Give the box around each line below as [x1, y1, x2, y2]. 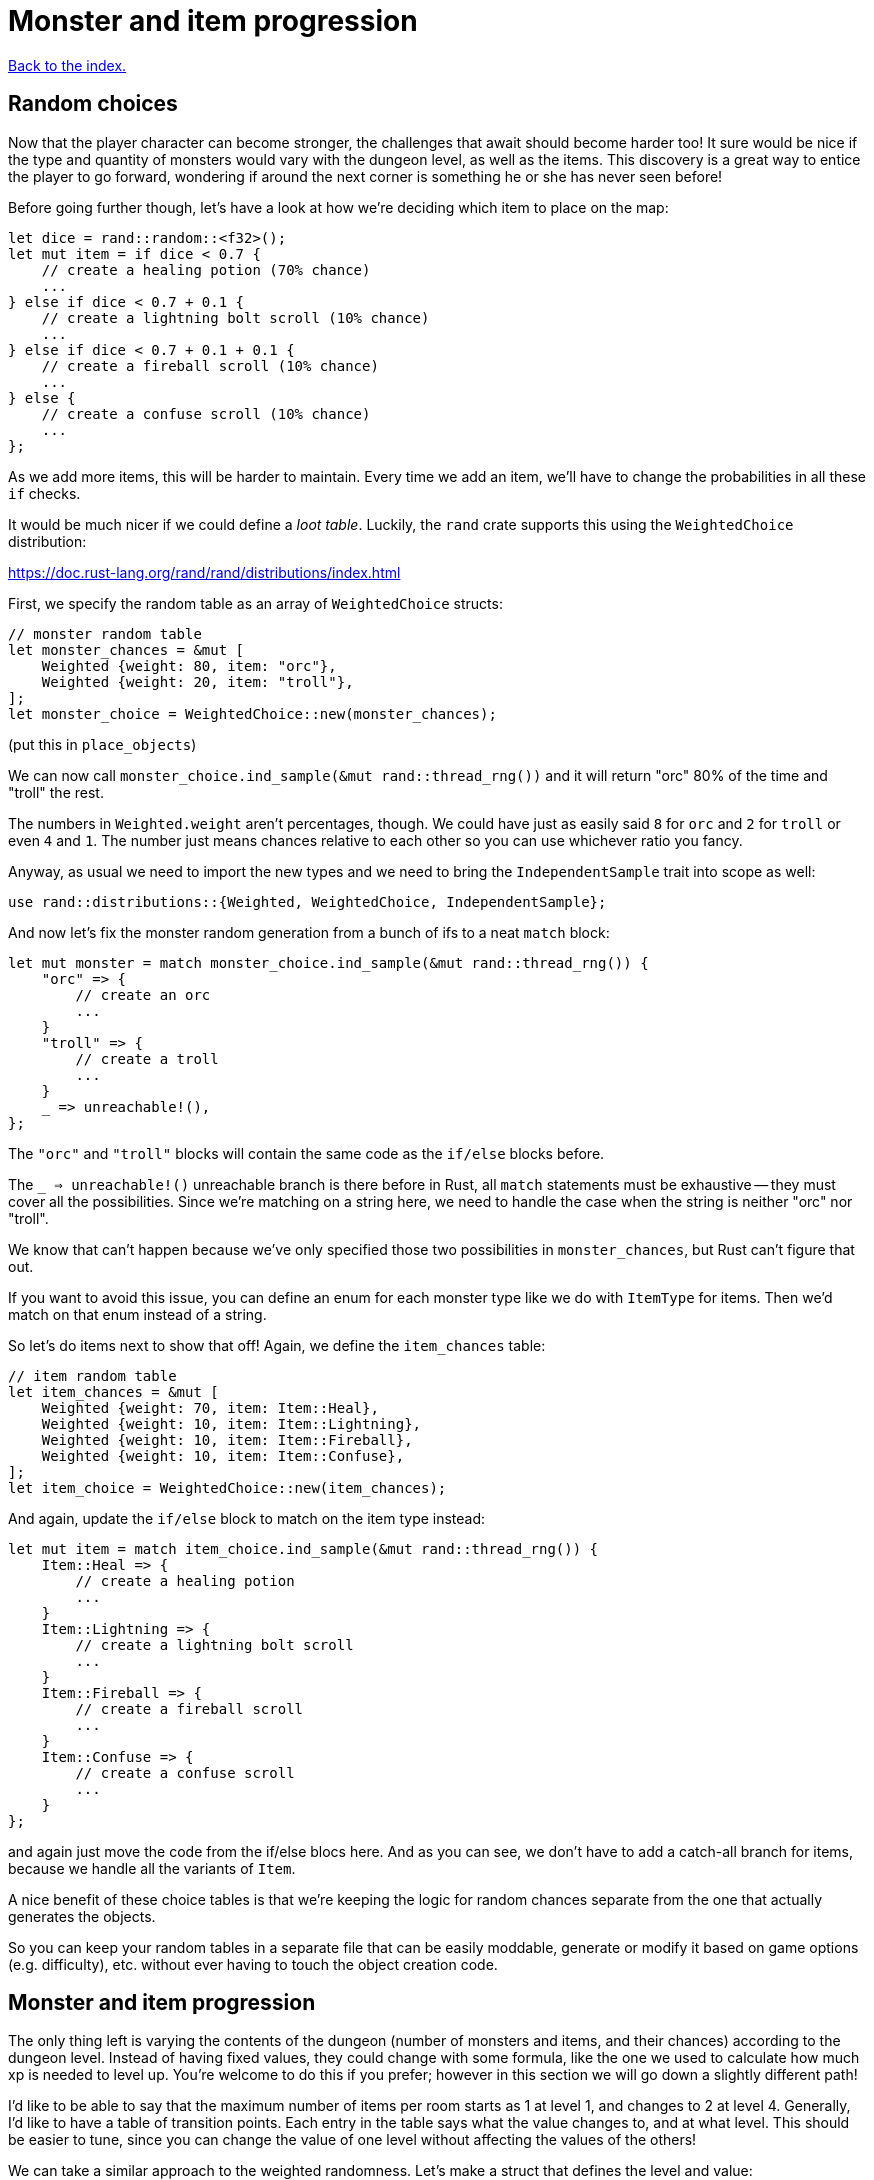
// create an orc [75, 986, 211, 1003]
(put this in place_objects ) [8, 735, 197, 753]
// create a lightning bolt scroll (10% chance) [41, 309, 430, 326]
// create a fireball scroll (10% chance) [41, 357, 379, 374]
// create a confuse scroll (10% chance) [41, 405, 371, 422]
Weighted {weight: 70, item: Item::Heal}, [41, 1399, 379, 1416]
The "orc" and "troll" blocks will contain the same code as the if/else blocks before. [8, 1144, 605, 1162]
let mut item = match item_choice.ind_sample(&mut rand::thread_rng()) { [8, 1540, 599, 1557]
